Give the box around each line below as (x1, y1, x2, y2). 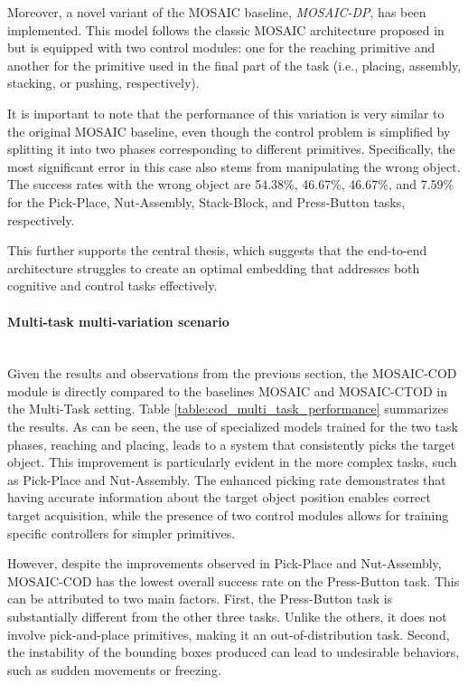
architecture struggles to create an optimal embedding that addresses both (7, 258, 420, 277)
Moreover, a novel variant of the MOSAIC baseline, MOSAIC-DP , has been (7, 3, 426, 21)
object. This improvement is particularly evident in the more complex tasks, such (7, 452, 457, 471)
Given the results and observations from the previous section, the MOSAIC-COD (7, 364, 457, 383)
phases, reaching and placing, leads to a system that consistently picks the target (7, 434, 456, 453)
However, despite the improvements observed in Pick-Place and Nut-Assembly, (7, 554, 442, 573)
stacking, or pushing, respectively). (7, 73, 200, 92)
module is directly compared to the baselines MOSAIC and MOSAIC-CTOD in (7, 381, 448, 400)
